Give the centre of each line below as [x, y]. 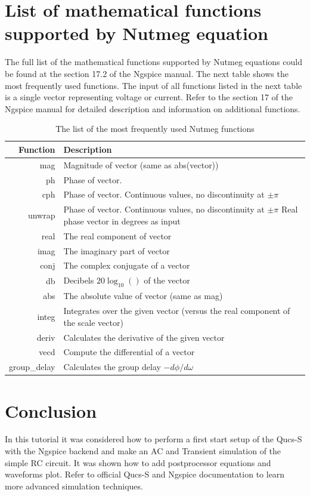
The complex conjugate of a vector [127, 265]
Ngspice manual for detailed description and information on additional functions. [153, 108]
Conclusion [51, 410]
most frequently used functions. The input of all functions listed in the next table [154, 85]
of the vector [167, 280]
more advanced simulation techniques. [74, 486]
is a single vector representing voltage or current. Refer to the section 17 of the [149, 97]
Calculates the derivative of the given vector [144, 337]
